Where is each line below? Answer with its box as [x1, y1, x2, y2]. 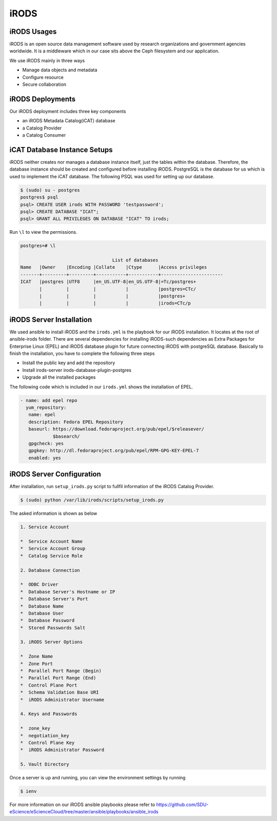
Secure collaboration [22, 81, 67, 87]
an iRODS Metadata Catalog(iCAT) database [22, 118, 115, 124]
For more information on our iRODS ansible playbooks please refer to [9, 801, 155, 808]
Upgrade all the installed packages [22, 374, 96, 380]
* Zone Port [20, 661, 53, 666]
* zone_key [20, 725, 51, 732]
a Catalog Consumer [22, 132, 66, 138]
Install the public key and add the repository [22, 360, 115, 366]
